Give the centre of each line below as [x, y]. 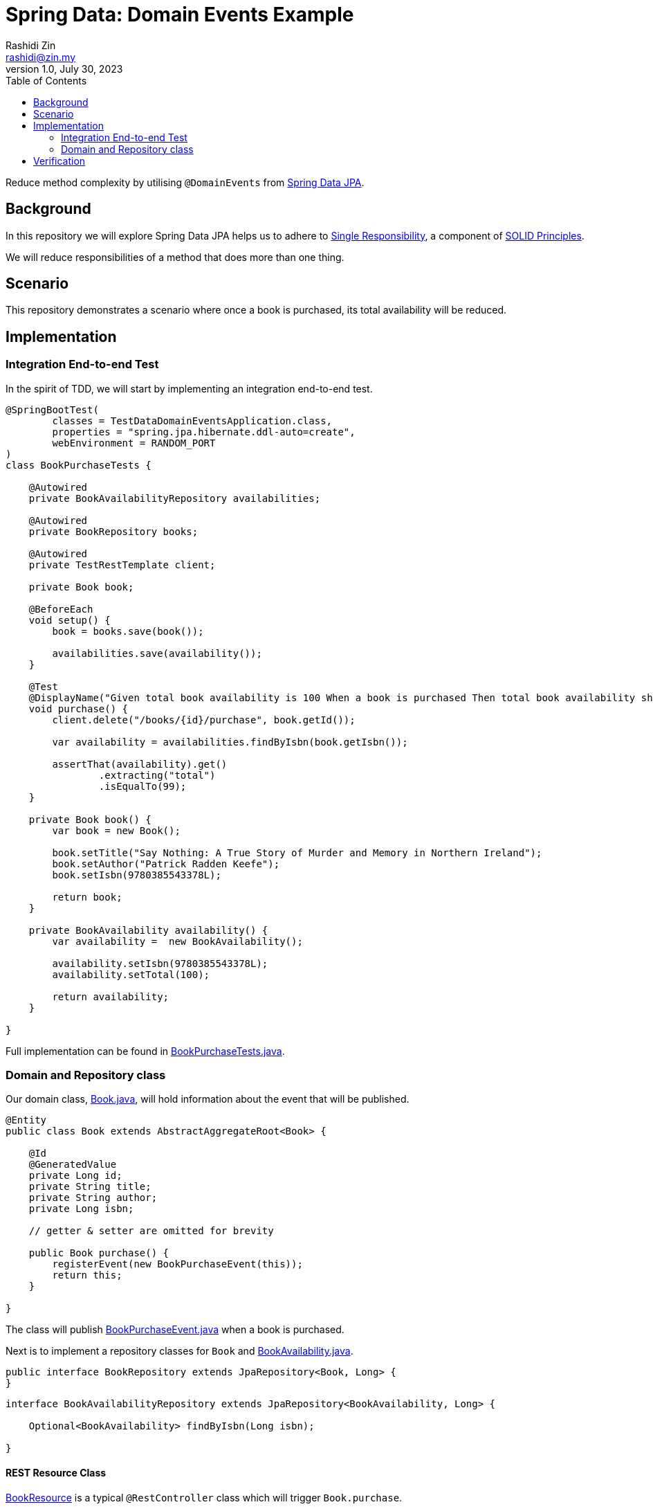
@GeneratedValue [73, 1165]
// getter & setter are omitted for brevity [151, 1231]
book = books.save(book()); [128, 631]
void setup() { [70, 620]
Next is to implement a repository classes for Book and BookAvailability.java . [180, 1351]
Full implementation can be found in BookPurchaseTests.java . [145, 1051]
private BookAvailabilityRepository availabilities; [175, 498]
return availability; [111, 996]
